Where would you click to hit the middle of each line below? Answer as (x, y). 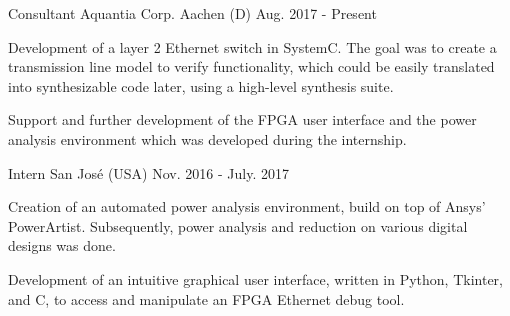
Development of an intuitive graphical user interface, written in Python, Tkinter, (255, 278)
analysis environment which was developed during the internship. (207, 138)
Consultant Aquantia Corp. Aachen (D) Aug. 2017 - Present (192, 13)
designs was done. (62, 245)
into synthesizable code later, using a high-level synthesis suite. (201, 85)
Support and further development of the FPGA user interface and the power (242, 119)
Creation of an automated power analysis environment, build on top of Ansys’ (247, 206)
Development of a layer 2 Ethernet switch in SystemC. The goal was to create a (252, 46)
